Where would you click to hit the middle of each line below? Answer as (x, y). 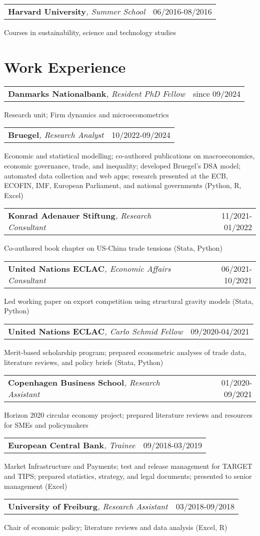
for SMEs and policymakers (46, 424)
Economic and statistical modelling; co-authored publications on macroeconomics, (129, 156)
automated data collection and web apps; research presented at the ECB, (116, 175)
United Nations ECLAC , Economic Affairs (89, 268)
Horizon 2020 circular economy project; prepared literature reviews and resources (128, 415)
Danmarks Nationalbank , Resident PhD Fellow (96, 93)
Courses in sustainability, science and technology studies (90, 32)
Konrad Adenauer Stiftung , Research (80, 216)
